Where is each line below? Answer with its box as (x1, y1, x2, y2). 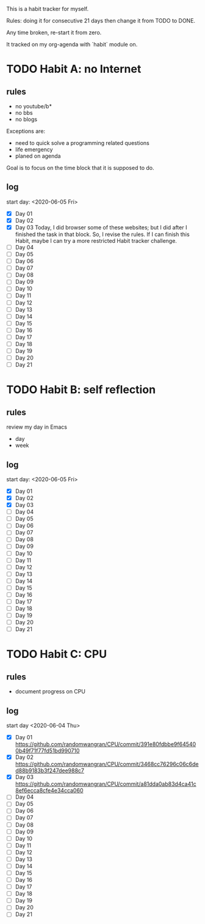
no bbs (15, 109, 33, 116)
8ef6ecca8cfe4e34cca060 (15, 787, 84, 794)
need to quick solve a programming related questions (15, 139, 149, 146)
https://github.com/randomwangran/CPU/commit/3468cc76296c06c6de (15, 761, 200, 768)
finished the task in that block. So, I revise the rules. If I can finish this (15, 231, 190, 238)
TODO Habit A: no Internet (6, 62, 142, 76)
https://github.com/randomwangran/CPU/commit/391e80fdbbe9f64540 (15, 741, 196, 748)
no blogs (15, 116, 38, 123)
